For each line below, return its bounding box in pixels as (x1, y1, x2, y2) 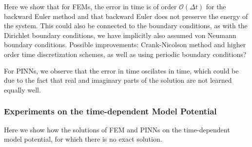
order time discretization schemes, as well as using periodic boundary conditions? (4, 49, 247, 59)
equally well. (4, 84, 41, 94)
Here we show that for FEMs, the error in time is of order (4, 1, 177, 11)
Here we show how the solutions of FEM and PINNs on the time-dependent (4, 124, 230, 134)
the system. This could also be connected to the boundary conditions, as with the (4, 20, 248, 31)
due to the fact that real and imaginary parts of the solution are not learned (4, 75, 232, 85)
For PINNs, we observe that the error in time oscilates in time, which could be (4, 65, 239, 75)
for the (206, 1, 226, 11)
